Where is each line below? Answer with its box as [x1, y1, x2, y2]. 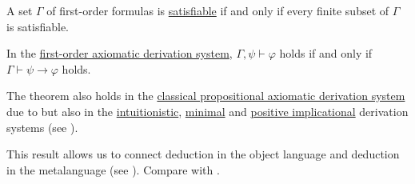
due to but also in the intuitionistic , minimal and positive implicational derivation [6, 102, 409, 119]
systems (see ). [6, 118, 78, 135]
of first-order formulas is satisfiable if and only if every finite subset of [46, 2, 389, 18]
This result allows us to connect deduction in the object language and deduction [6, 146, 400, 162]
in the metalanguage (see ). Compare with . [6, 161, 220, 178]
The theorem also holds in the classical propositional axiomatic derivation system [6, 87, 405, 104]
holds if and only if [279, 45, 373, 62]
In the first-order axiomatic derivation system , [6, 45, 233, 62]
